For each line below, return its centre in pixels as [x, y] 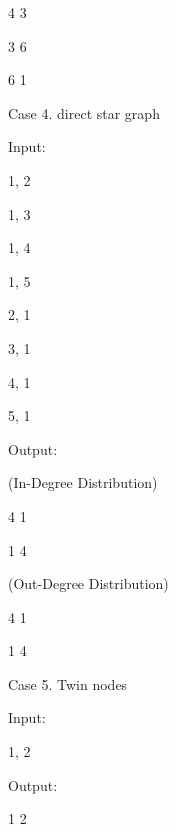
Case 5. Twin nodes [68, 683]
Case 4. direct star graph [84, 112]
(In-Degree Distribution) [83, 482]
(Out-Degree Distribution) [88, 583]
